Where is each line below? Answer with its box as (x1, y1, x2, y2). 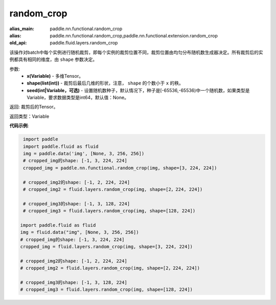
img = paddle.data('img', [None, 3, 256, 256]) (23, 151, 145, 156)
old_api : (9, 40, 27, 46)
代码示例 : (9, 123, 29, 129)
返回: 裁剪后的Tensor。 (9, 104, 58, 110)
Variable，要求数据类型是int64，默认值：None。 (27, 95, 129, 101)
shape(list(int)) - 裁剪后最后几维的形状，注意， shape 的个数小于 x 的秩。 (27, 80, 184, 86)
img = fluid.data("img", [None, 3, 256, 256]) (20, 229, 139, 235)
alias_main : (9, 26, 34, 32)
